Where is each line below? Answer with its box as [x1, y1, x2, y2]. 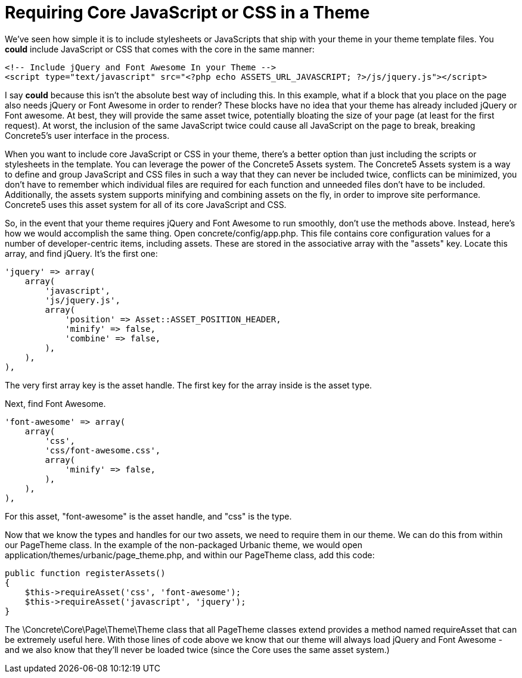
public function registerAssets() [5, 568, 166, 578]
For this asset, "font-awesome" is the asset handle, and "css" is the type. [5, 511, 292, 521]
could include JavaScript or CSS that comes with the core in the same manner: [5, 43, 315, 54]
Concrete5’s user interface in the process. [5, 130, 170, 141]
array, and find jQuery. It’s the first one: [5, 248, 158, 259]
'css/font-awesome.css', [45, 445, 161, 455]
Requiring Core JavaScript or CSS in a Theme [5, 2, 370, 23]
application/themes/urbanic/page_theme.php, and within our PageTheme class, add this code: [5, 549, 375, 560]
